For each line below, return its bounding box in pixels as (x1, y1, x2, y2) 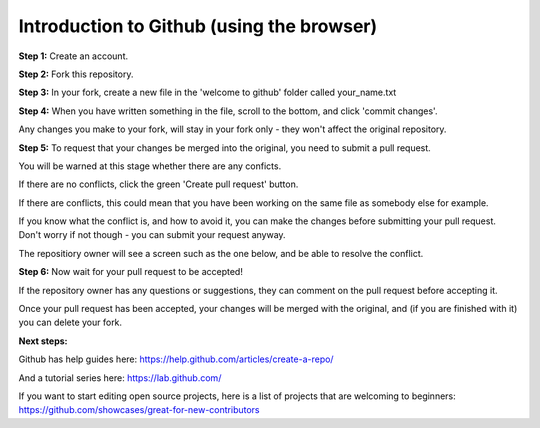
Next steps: (18, 335, 69, 347)
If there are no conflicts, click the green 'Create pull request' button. (18, 178, 299, 190)
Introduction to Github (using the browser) (18, 15, 378, 37)
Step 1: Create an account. (18, 50, 129, 62)
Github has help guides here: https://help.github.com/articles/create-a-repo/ (18, 353, 334, 365)
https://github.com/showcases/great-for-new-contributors (18, 404, 260, 416)
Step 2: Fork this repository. (18, 68, 134, 80)
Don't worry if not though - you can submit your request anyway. (18, 229, 286, 241)
